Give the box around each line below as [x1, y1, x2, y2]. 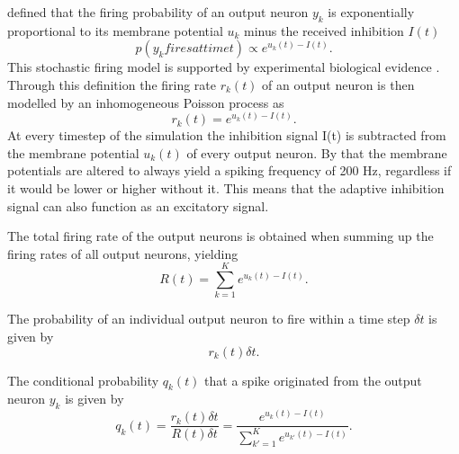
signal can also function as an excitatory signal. [7, 196, 269, 215]
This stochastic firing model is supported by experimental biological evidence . [7, 58, 440, 76]
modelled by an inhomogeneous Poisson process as [7, 93, 284, 111]
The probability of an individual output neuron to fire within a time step [7, 309, 410, 328]
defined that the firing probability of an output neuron [7, 3, 309, 21]
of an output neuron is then [262, 75, 415, 93]
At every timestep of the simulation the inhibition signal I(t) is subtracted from [7, 126, 446, 145]
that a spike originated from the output [204, 370, 422, 389]
